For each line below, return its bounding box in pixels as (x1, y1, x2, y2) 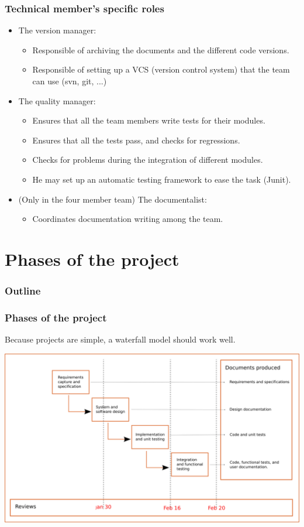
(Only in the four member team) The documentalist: (18, 193, 207, 205)
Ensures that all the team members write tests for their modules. (32, 114, 265, 126)
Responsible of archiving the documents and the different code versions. (32, 43, 289, 56)
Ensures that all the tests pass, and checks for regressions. (32, 134, 240, 146)
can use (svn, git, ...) (32, 75, 107, 87)
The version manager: (18, 24, 96, 36)
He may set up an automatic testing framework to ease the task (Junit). (32, 173, 291, 185)
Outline (5, 283, 41, 298)
